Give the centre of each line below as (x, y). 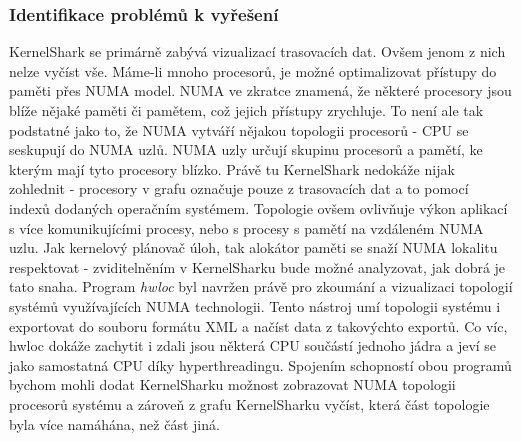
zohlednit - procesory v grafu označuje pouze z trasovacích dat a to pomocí (239, 188)
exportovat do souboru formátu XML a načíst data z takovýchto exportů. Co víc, (258, 325)
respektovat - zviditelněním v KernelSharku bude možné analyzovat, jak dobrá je (257, 266)
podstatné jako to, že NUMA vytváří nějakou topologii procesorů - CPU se (239, 129)
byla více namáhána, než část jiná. (114, 423)
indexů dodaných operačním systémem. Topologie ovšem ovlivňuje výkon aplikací (258, 207)
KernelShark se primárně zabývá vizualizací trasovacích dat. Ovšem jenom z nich (257, 51)
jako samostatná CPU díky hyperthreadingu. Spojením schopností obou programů (260, 364)
